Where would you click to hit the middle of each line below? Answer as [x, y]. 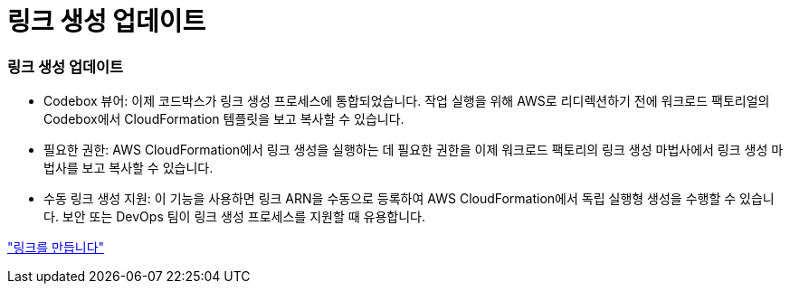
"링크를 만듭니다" [56, 248]
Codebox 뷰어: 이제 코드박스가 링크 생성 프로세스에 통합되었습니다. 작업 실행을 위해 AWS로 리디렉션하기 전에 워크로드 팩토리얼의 [407, 101]
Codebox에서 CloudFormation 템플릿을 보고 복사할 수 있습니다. [224, 119]
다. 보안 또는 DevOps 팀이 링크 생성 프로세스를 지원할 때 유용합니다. [234, 217]
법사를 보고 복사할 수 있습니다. [128, 168]
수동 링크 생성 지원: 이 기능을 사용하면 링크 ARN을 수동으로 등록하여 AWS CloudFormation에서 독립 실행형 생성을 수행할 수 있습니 [409, 199]
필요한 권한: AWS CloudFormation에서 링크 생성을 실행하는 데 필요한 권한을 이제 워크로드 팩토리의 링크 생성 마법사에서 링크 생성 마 [414, 150]
